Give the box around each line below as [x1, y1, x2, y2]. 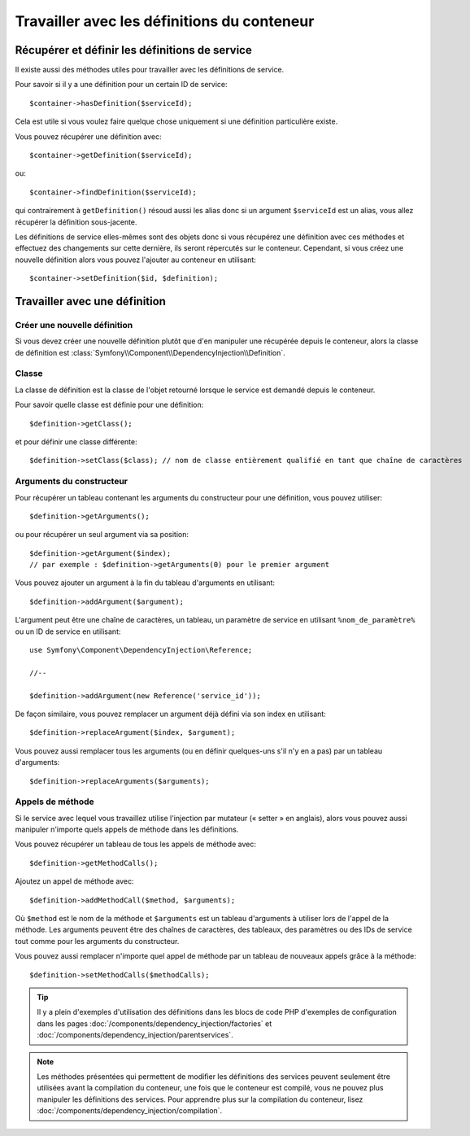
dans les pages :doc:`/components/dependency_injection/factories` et [37, 1018, 272, 1029]
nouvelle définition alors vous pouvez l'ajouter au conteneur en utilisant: [15, 255, 256, 264]
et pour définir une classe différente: [15, 437, 137, 447]
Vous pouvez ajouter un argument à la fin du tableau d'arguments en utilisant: [15, 578, 276, 588]
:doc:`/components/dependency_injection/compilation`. [37, 1106, 223, 1116]
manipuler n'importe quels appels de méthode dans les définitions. [15, 824, 239, 834]
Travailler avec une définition [15, 294, 167, 308]
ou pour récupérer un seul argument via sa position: [15, 530, 189, 540]
